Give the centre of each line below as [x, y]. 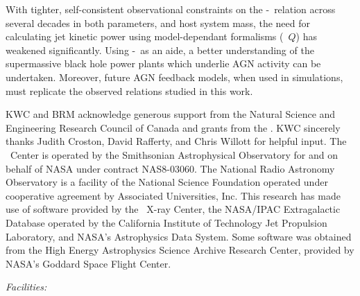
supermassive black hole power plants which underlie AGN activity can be [163, 63]
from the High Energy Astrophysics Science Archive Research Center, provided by [180, 250]
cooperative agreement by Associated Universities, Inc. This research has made [173, 195]
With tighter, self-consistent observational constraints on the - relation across [171, 9]
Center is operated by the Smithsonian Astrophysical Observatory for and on [174, 154]
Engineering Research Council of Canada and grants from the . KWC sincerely [173, 127]
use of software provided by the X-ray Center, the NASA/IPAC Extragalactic [173, 209]
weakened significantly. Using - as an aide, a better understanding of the [160, 50]
